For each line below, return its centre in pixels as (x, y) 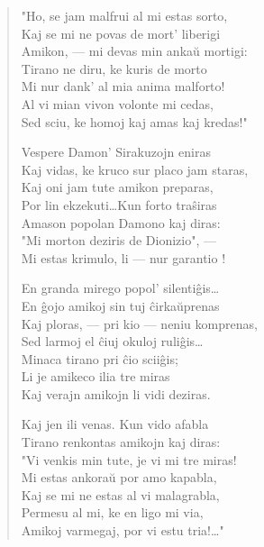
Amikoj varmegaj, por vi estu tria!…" (123, 530)
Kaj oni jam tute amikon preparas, (117, 187)
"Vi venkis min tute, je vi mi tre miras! (129, 459)
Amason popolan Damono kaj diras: (121, 222)
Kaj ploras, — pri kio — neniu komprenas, (139, 323)
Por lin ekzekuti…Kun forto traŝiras (119, 204)
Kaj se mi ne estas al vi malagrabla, (120, 494)
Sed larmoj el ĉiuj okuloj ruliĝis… (112, 341)
